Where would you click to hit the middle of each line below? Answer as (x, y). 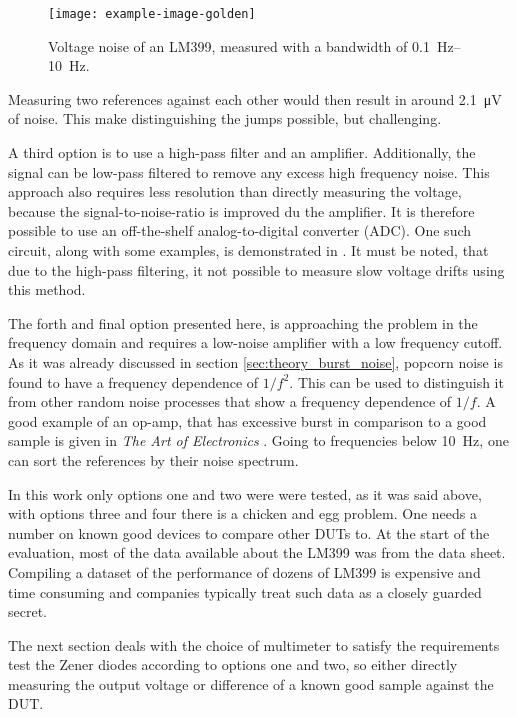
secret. (27, 611)
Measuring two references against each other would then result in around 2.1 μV (255, 98)
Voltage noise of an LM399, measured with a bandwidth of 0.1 (239, 45)
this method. (47, 289)
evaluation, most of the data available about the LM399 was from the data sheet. (257, 552)
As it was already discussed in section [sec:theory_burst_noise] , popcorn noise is (255, 361)
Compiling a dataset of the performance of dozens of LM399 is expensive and (244, 571)
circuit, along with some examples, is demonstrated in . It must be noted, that (248, 250)
